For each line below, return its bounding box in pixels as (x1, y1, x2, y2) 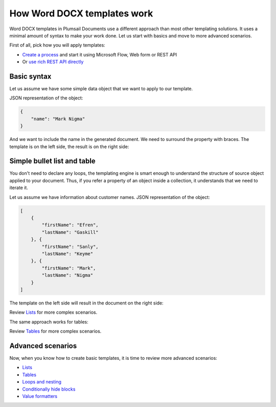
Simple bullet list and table (9, 157, 96, 166)
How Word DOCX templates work (9, 8, 153, 19)
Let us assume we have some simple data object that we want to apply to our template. (9, 86, 193, 92)
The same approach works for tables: (9, 318, 89, 325)
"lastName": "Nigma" (41, 272, 94, 278)
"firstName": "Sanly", (41, 243, 99, 250)
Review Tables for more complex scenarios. (9, 328, 102, 334)
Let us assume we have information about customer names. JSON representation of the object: (9, 194, 210, 200)
